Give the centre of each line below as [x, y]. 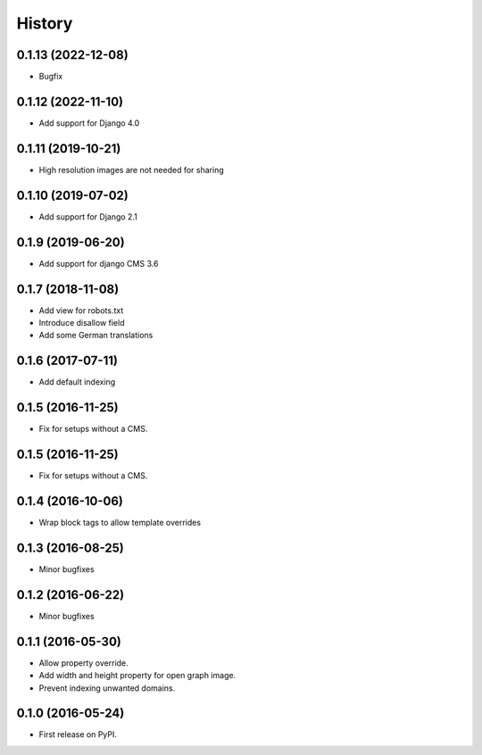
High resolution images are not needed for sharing [131, 170]
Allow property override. [83, 663]
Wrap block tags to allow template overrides [120, 523]
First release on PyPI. [78, 734]
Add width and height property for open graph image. [137, 676]
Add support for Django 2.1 [88, 216]
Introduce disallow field [82, 322]
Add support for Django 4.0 [89, 123]
